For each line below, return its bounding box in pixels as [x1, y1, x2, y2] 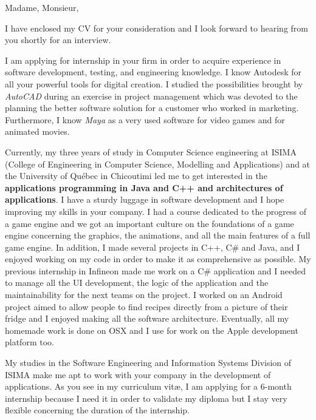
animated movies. [5, 125, 70, 138]
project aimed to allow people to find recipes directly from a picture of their [5, 300, 288, 313]
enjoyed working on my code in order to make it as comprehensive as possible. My [5, 252, 311, 265]
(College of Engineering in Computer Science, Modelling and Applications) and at [5, 157, 311, 170]
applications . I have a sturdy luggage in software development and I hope [5, 193, 284, 206]
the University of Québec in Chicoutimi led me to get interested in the [5, 169, 267, 182]
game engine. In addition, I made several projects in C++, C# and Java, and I [5, 240, 300, 253]
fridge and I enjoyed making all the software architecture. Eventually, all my [5, 312, 289, 325]
